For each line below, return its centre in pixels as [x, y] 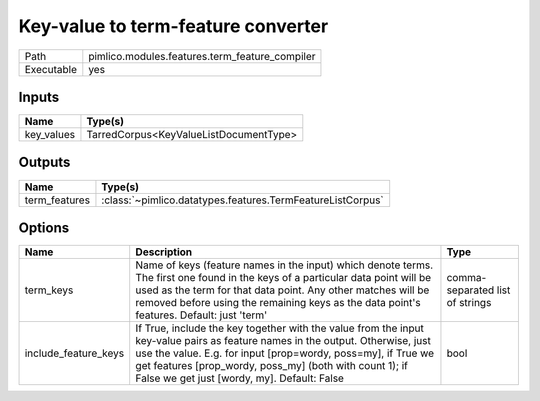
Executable [50, 69]
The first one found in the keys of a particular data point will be [283, 278]
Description [164, 252]
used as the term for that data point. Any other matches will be [282, 290]
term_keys [49, 290]
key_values [49, 135]
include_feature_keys [74, 353]
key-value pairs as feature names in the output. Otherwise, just [283, 341]
